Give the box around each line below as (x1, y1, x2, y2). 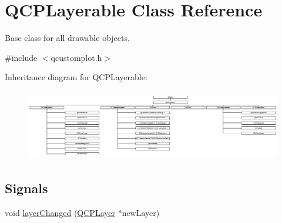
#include (5, 51, 38, 63)
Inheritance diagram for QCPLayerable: (5, 71, 147, 83)
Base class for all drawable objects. (5, 32, 130, 44)
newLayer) (122, 207, 160, 219)
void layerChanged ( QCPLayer (5, 207, 115, 219)
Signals (5, 179, 48, 197)
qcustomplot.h (51, 51, 102, 63)
